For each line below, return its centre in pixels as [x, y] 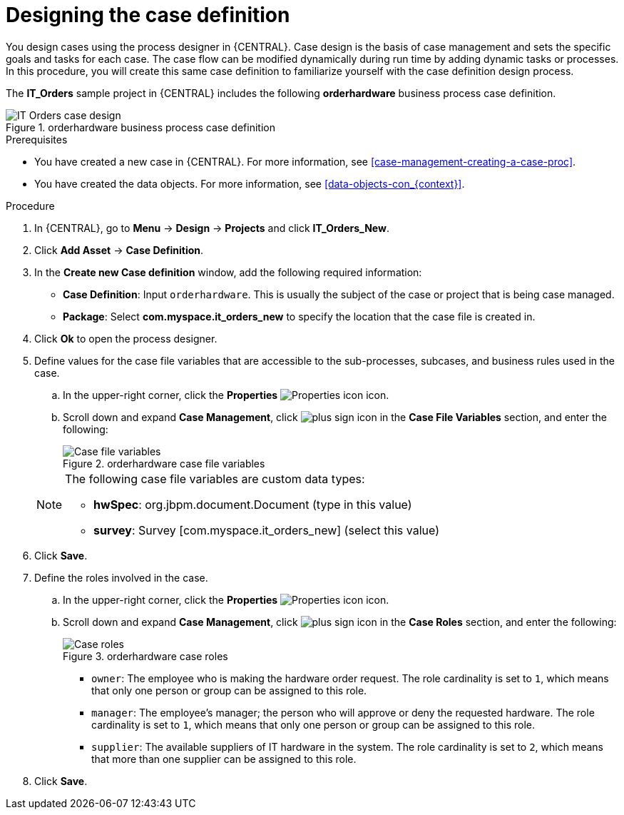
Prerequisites [37, 139]
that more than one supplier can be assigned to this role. [224, 759]
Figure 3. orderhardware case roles [145, 656]
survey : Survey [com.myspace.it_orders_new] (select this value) [267, 530]
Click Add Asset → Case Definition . [119, 250]
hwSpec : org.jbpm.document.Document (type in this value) [253, 504]
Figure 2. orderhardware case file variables [164, 463]
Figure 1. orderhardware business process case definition [140, 127]
